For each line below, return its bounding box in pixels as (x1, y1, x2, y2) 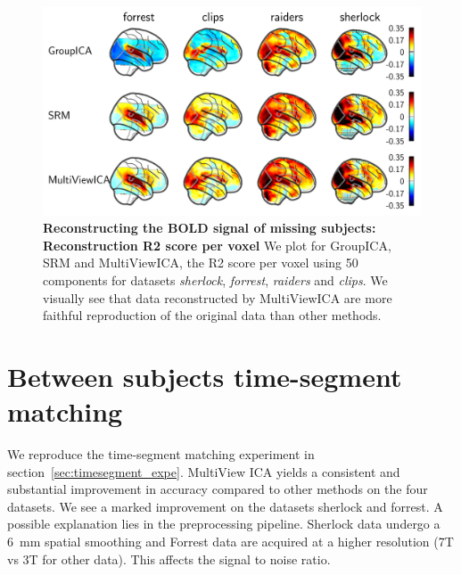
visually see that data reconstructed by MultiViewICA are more (43, 288, 392, 307)
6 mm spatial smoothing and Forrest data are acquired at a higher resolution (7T (7, 531, 454, 550)
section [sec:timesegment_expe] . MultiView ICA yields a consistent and (7, 462, 400, 481)
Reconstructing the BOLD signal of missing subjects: (43, 218, 376, 237)
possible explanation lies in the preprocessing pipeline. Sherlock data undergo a (7, 514, 440, 533)
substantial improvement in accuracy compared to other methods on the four (7, 480, 428, 498)
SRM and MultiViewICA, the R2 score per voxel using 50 (43, 253, 358, 272)
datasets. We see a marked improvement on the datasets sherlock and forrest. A (7, 497, 443, 515)
